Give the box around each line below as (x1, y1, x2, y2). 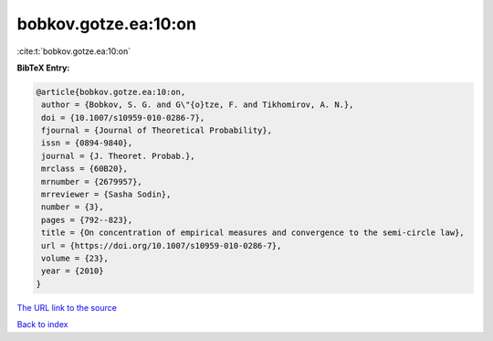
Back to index (16, 319, 68, 330)
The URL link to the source (16, 302, 118, 313)
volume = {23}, (41, 253, 110, 263)
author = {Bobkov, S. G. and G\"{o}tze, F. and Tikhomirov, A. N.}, (41, 100, 354, 110)
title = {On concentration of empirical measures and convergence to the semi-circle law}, (41, 228, 465, 238)
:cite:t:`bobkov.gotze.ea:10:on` (16, 46, 131, 57)
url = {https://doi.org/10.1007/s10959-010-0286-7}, (41, 240, 282, 250)
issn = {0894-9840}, (41, 138, 133, 148)
